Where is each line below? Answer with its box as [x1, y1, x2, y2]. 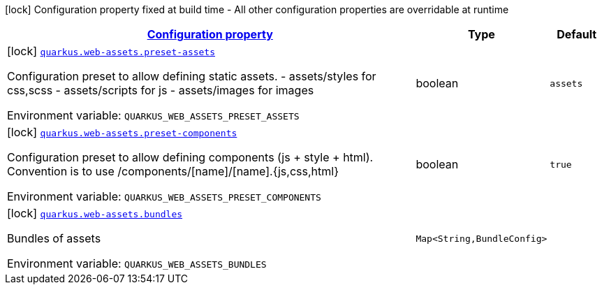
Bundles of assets [7, 231, 101, 245]
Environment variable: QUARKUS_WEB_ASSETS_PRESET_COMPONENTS [7, 189, 321, 203]
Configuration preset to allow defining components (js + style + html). [7, 150, 374, 164]
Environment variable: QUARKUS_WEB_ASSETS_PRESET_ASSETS [7, 108, 300, 122]
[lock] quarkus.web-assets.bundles [7, 206, 183, 220]
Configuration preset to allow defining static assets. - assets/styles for [7, 69, 376, 83]
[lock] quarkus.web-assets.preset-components [7, 125, 237, 139]
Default [557, 27, 597, 41]
